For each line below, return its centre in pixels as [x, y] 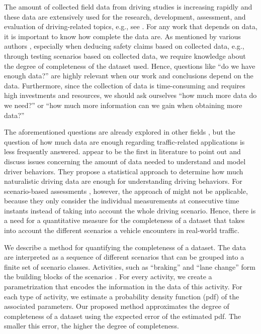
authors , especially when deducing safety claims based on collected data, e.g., [124, 46]
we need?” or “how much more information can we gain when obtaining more [123, 105]
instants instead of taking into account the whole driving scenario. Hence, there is [130, 210]
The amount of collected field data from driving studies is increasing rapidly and [128, 7]
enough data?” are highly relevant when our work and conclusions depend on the [129, 76]
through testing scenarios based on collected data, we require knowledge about [125, 55]
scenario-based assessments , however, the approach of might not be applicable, [126, 191]
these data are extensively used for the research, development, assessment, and [125, 16]
